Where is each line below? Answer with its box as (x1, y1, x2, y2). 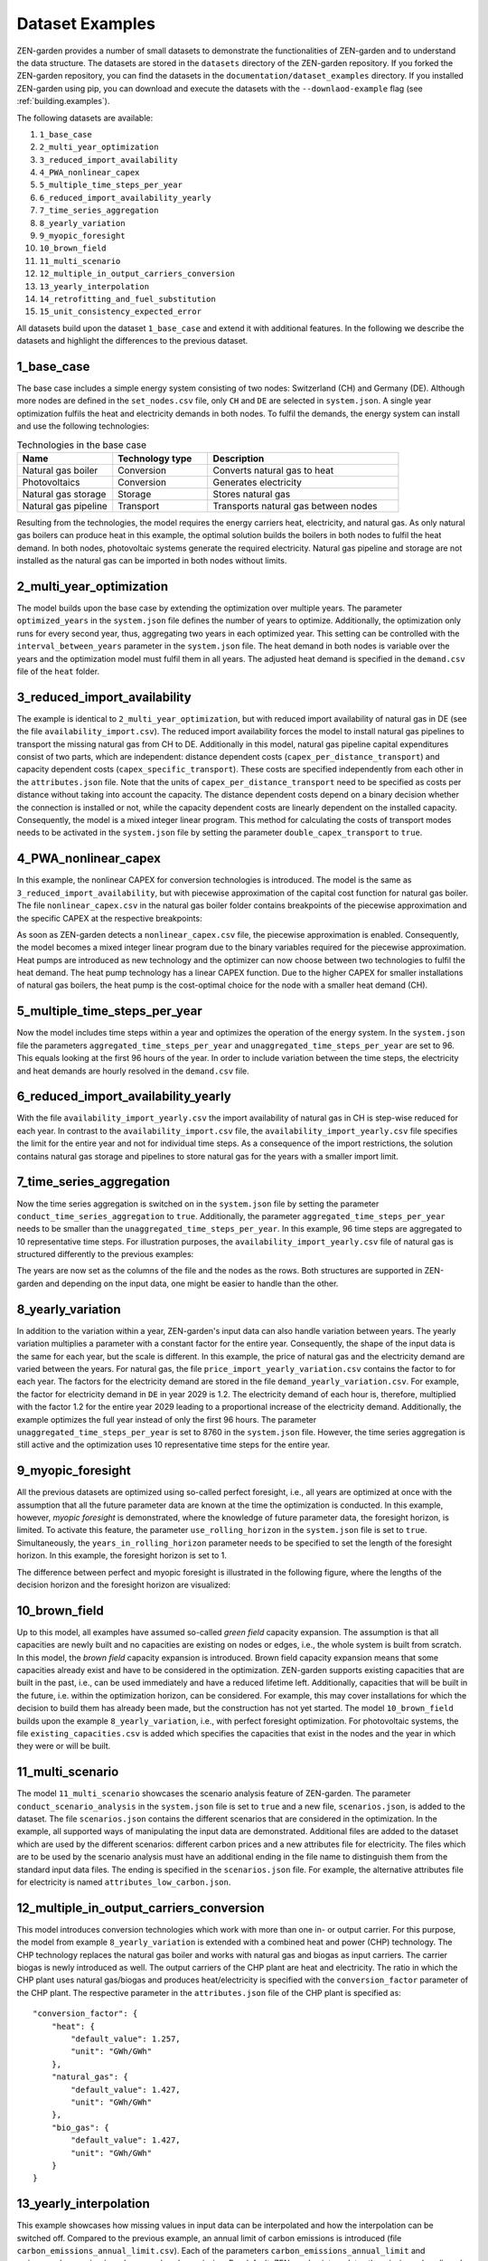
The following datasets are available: (16, 112, 154, 123)
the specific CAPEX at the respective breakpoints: (16, 913, 202, 923)
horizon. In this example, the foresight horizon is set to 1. (16, 1550, 228, 1561)
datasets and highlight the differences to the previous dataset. (16, 336, 249, 346)
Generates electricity (212, 476, 302, 488)
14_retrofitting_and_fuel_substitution (39, 294, 216, 304)
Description (212, 452, 265, 465)
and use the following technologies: (16, 421, 149, 431)
